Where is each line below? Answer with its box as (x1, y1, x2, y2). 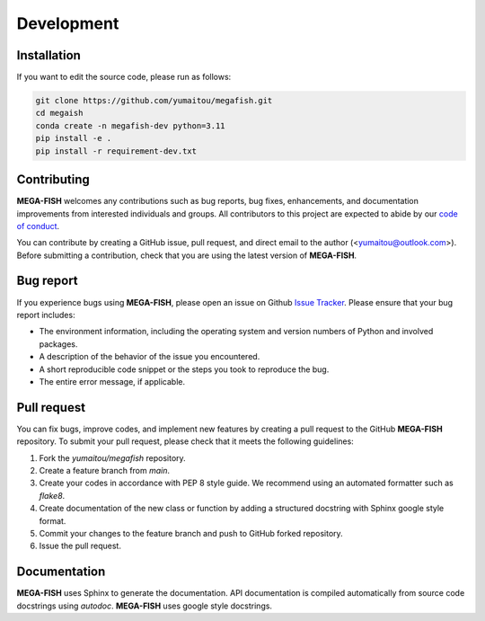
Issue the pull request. (39, 540, 121, 552)
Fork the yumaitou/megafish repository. (39, 452, 186, 463)
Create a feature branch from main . (39, 466, 171, 475)
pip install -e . (35, 133, 112, 144)
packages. (39, 338, 78, 350)
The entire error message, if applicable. (39, 376, 186, 386)
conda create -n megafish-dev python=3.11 (35, 120, 225, 130)
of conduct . (16, 220, 60, 231)
